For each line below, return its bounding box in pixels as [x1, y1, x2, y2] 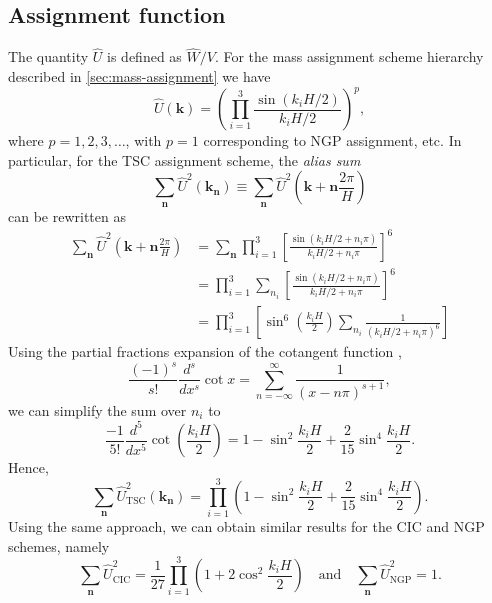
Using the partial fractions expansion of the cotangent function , [8, 341, 402, 362]
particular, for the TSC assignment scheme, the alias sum [8, 149, 361, 170]
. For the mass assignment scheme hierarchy [214, 46, 484, 67]
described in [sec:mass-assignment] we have [8, 66, 271, 87]
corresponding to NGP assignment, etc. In [203, 130, 462, 151]
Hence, [8, 457, 49, 478]
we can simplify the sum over [8, 399, 187, 420]
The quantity [8, 46, 89, 67]
